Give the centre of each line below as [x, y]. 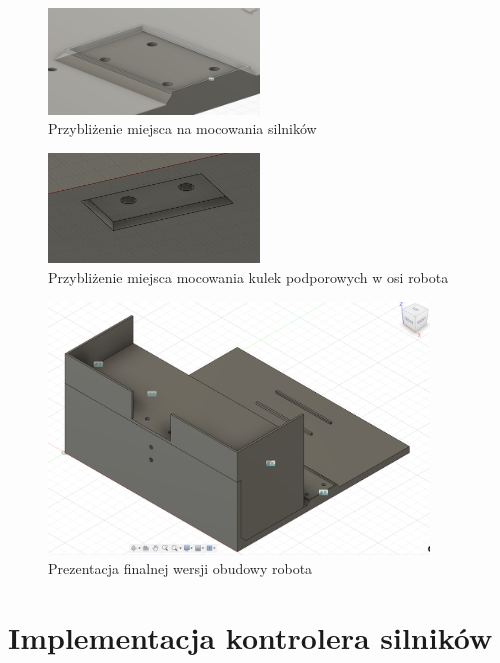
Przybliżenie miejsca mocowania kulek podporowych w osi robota [248, 277]
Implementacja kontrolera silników [250, 636]
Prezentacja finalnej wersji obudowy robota [180, 568]
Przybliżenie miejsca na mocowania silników [182, 128]
